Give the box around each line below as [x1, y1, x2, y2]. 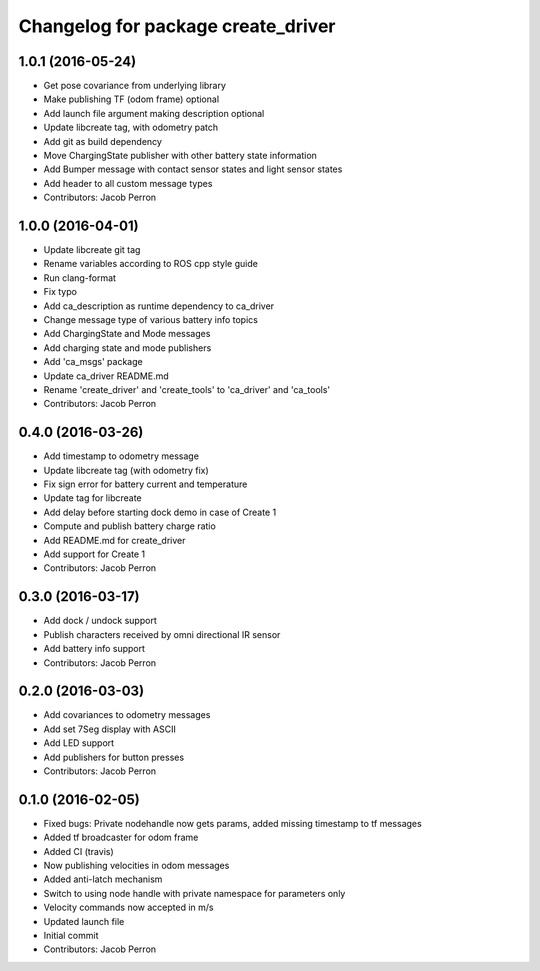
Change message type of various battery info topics [43, 314, 259, 326]
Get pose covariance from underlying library [43, 80, 227, 92]
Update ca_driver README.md [43, 370, 169, 382]
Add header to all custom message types [43, 177, 213, 189]
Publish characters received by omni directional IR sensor [43, 628, 281, 640]
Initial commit [43, 930, 99, 941]
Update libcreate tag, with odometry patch [43, 121, 219, 134]
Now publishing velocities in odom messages [43, 860, 230, 872]
